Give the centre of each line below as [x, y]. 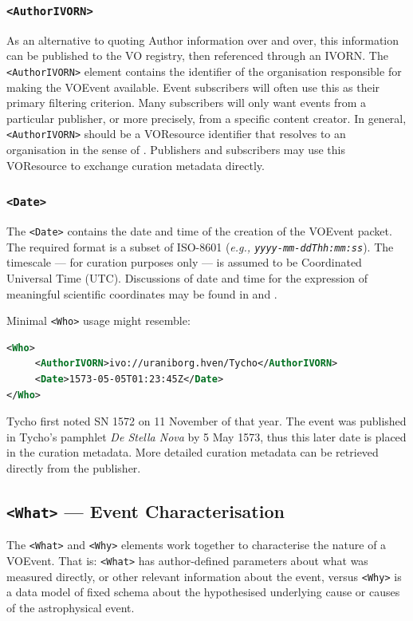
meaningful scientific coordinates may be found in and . [142, 293]
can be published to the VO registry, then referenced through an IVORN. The [197, 55]
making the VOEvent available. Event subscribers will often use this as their [193, 87]
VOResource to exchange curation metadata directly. [136, 165]
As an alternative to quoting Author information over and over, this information [203, 40]
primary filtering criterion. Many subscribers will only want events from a [186, 103]
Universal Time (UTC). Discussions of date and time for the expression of [187, 277]
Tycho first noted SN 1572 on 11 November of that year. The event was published [206, 421]
